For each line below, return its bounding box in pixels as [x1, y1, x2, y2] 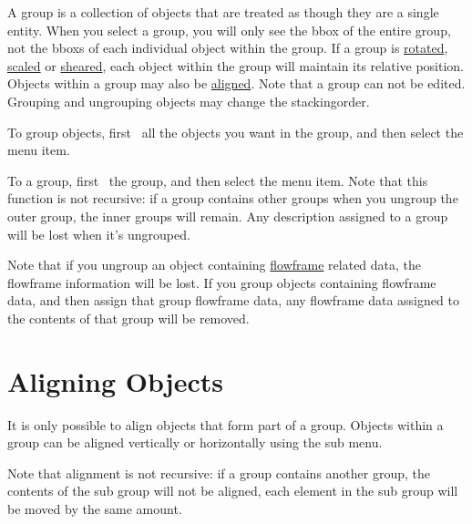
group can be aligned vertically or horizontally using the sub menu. [7, 433, 383, 452]
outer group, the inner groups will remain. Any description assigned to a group [7, 206, 448, 225]
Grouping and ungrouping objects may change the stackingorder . [7, 91, 370, 110]
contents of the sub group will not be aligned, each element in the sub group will [7, 481, 458, 500]
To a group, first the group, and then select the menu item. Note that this [7, 170, 428, 190]
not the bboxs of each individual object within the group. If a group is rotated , [7, 38, 448, 57]
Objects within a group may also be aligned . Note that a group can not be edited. [7, 74, 466, 93]
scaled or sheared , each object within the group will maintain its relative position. [7, 56, 465, 75]
